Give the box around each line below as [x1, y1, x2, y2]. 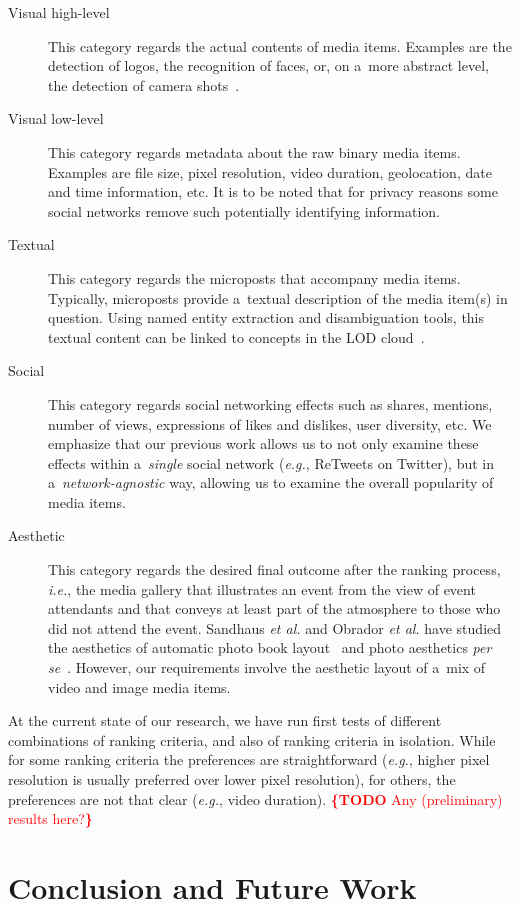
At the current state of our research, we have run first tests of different [8, 710, 442, 731]
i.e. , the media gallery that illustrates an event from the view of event [48, 578, 476, 599]
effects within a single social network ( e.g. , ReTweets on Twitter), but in [48, 452, 494, 473]
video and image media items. [48, 676, 231, 697]
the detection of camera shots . [48, 74, 240, 95]
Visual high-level [8, 2, 110, 22]
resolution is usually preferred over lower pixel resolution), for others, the [8, 769, 456, 789]
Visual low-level [8, 108, 104, 129]
